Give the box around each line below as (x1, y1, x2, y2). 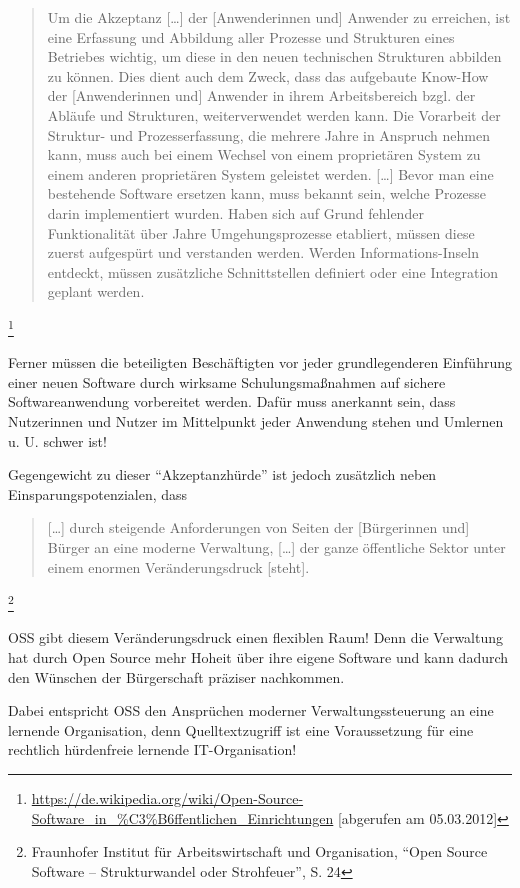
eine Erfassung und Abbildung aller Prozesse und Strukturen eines (47, 26, 455, 47)
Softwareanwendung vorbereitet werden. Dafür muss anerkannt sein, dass (8, 391, 456, 412)
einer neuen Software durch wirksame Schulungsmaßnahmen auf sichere (8, 371, 446, 392)
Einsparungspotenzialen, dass (8, 483, 188, 504)
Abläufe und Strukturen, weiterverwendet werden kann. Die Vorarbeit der (47, 104, 501, 125)
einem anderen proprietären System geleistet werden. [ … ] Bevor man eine (47, 163, 494, 184)
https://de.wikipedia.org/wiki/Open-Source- (31, 787, 304, 808)
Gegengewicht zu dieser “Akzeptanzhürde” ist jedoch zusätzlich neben (8, 464, 437, 485)
